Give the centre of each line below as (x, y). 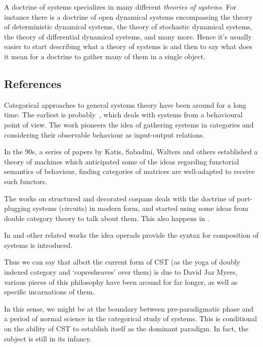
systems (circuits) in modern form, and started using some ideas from (141, 208)
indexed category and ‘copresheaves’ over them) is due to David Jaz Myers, (121, 272)
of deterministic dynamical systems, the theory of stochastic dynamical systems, (128, 27)
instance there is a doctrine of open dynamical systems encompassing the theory (128, 16)
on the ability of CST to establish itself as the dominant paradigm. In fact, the (126, 329)
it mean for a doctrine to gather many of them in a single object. (105, 56)
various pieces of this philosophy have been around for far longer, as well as (121, 281)
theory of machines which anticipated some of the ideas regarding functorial (122, 161)
